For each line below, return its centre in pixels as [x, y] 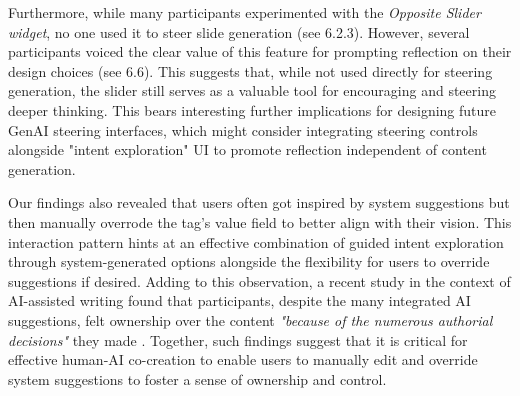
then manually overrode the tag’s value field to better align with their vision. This [260, 221]
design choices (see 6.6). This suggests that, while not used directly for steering [250, 70]
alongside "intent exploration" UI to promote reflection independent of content [247, 149]
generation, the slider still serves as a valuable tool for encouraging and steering [252, 90]
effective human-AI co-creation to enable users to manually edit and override [243, 359]
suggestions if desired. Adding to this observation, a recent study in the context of [259, 280]
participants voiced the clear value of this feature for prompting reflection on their [260, 51]
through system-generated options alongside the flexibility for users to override [249, 261]
